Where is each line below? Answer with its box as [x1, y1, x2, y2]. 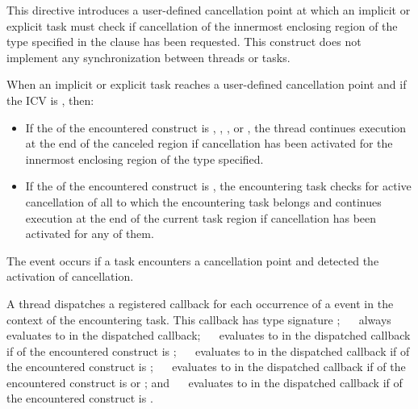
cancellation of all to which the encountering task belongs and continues [25, 193, 382, 210]
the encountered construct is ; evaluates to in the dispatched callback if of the [6, 358, 406, 375]
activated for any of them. [25, 225, 154, 242]
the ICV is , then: [6, 91, 94, 108]
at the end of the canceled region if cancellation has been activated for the [25, 135, 393, 152]
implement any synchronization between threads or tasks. [6, 48, 291, 65]
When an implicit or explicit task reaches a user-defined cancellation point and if [6, 76, 407, 93]
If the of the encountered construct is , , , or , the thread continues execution [25, 119, 407, 136]
